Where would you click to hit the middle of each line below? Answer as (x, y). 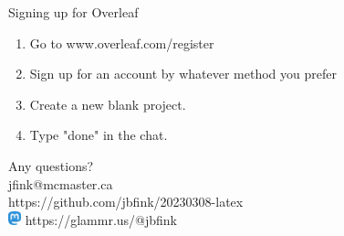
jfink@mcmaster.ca (61, 183)
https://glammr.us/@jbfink (101, 219)
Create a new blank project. (108, 104)
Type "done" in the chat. (99, 135)
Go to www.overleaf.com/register (122, 43)
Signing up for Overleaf (73, 12)
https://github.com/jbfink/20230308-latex (126, 202)
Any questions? (51, 165)
